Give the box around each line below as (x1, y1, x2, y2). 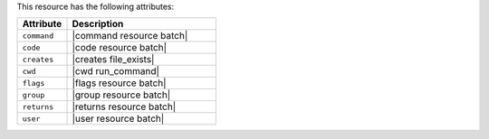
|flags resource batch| (72, 77, 167, 89)
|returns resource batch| (72, 100, 177, 113)
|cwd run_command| (72, 65, 160, 78)
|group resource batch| (72, 88, 171, 101)
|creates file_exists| (72, 53, 155, 66)
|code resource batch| (72, 42, 168, 54)
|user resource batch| (72, 113, 165, 125)
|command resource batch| (72, 30, 188, 42)
